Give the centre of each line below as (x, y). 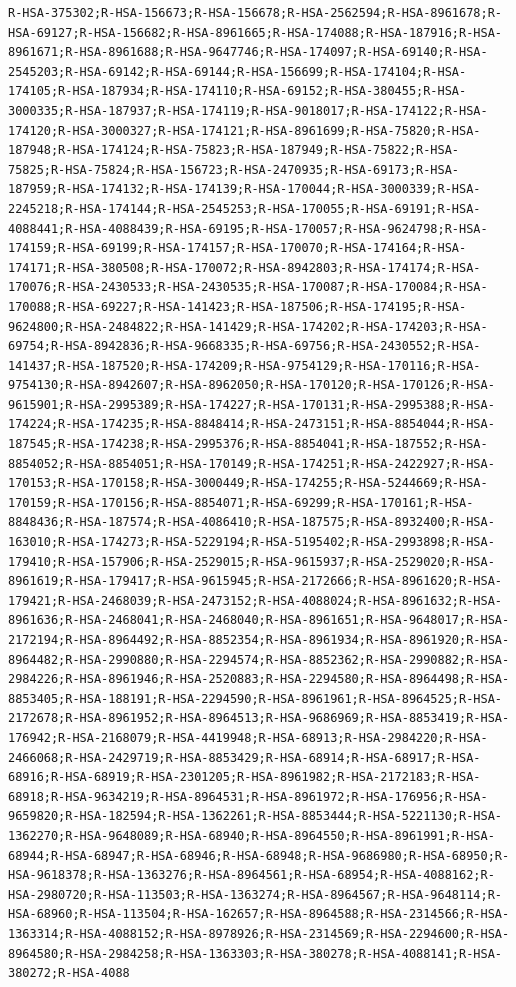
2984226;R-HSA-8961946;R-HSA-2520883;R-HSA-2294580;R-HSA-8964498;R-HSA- (259, 679)
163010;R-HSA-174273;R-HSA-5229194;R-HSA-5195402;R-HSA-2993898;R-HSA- (251, 542)
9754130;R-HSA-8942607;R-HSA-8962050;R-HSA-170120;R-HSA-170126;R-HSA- (251, 385)
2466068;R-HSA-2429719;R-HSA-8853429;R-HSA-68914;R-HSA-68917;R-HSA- (244, 757)
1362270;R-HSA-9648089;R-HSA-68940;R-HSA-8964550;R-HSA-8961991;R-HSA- (251, 835)
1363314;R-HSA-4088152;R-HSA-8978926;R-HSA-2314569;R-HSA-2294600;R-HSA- (259, 933)
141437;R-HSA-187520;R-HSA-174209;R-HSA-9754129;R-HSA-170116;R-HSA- (244, 365)
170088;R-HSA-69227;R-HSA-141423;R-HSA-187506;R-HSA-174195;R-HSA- (237, 306)
